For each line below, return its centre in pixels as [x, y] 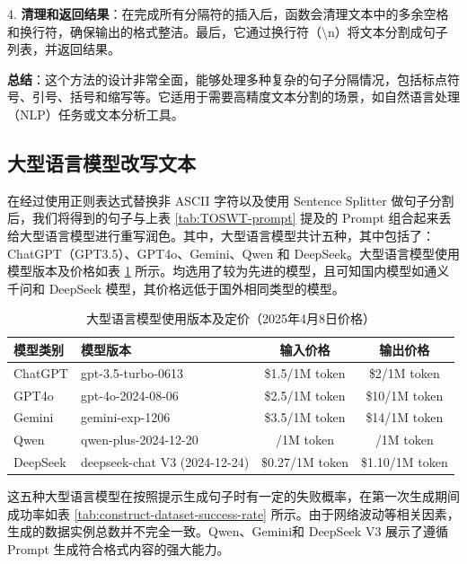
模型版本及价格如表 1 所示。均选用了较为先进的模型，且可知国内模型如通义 [229, 271]
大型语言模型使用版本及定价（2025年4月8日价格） [230, 318]
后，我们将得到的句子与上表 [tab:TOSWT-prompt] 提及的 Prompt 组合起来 [223, 218]
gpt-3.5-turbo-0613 [132, 372]
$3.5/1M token [305, 417]
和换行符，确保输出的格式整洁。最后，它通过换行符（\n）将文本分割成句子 [228, 31]
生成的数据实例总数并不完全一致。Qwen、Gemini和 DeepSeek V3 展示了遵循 [228, 531]
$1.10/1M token [404, 462]
